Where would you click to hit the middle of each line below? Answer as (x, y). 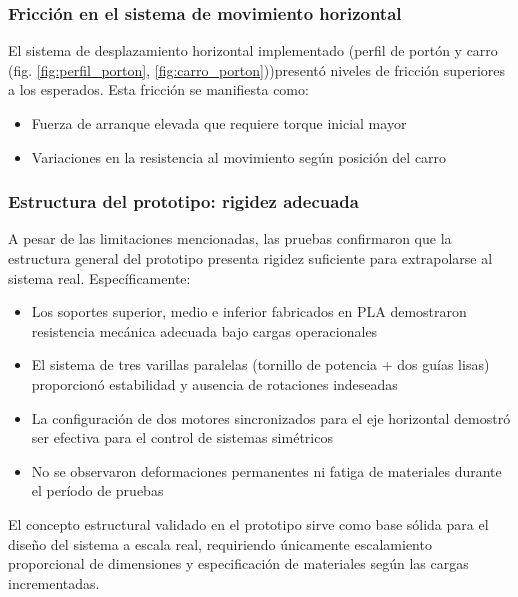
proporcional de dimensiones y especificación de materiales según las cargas (238, 563)
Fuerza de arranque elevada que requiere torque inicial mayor (219, 123)
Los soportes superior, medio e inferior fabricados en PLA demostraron (249, 311)
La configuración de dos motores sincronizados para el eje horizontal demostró (271, 417)
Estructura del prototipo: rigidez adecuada (183, 201)
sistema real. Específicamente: (99, 277)
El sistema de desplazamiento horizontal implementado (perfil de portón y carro (253, 50)
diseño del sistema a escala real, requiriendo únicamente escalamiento (220, 543)
